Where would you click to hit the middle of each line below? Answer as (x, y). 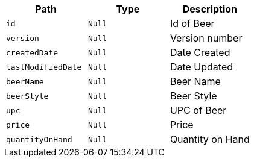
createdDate (32, 52)
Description (210, 9)
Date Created (200, 52)
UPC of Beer (198, 110)
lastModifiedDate (44, 67)
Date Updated (201, 67)
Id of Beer (192, 23)
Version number (206, 38)
